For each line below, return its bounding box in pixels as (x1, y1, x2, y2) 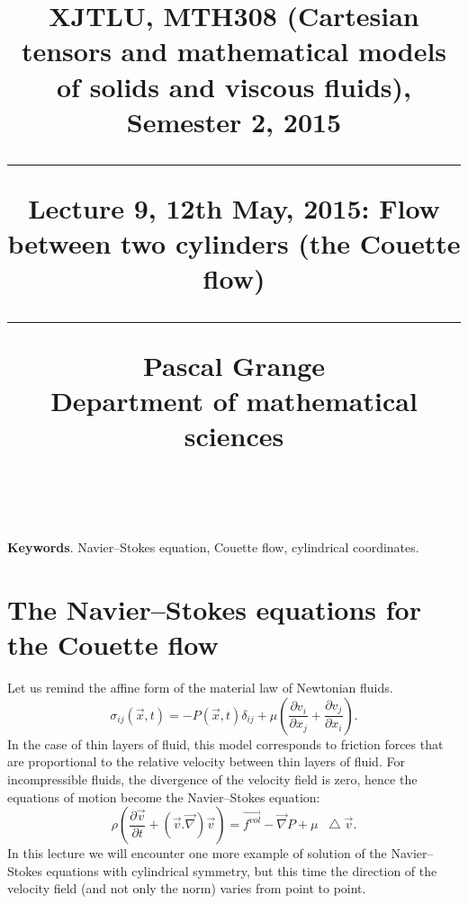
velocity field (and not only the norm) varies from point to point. (7, 879, 366, 898)
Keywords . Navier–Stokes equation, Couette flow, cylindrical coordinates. (7, 538, 419, 557)
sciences (184, 416, 284, 453)
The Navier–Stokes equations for (7, 591, 421, 628)
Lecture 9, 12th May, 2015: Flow (28, 189, 440, 226)
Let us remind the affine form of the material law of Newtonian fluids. (7, 678, 393, 697)
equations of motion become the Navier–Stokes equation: (7, 787, 320, 806)
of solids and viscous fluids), (57, 67, 411, 104)
